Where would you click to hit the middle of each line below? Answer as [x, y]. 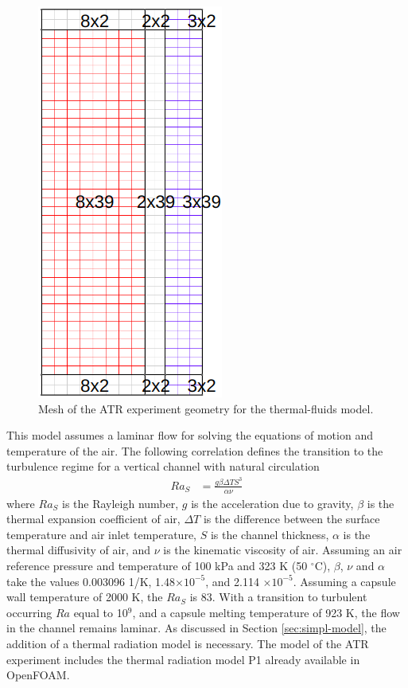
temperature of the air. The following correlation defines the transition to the [195, 450]
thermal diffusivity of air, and [79, 550]
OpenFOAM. [38, 675]
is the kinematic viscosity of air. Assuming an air [283, 550]
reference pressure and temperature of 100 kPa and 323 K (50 [157, 566]
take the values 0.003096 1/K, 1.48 [91, 581]
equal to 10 [101, 612]
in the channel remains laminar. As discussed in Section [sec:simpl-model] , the [196, 628]
